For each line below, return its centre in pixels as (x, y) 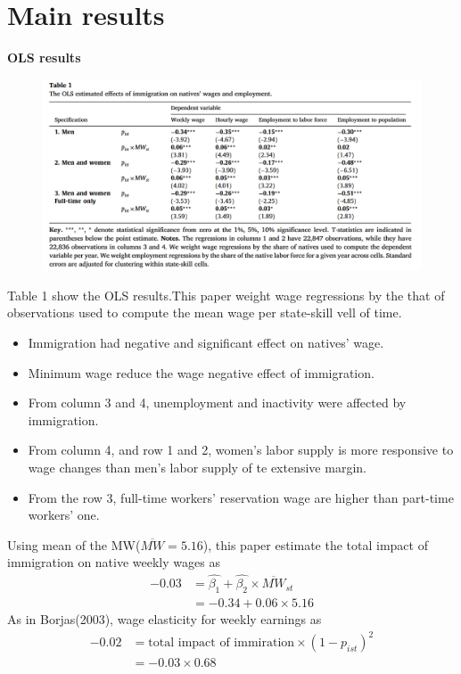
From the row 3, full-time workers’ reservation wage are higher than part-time (241, 497)
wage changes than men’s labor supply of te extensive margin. (197, 467)
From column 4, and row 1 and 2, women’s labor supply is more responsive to (241, 450)
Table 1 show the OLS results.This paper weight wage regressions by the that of (226, 295)
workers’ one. (64, 515)
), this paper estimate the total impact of (315, 544)
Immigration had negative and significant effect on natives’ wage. (206, 342)
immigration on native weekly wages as (114, 562)
